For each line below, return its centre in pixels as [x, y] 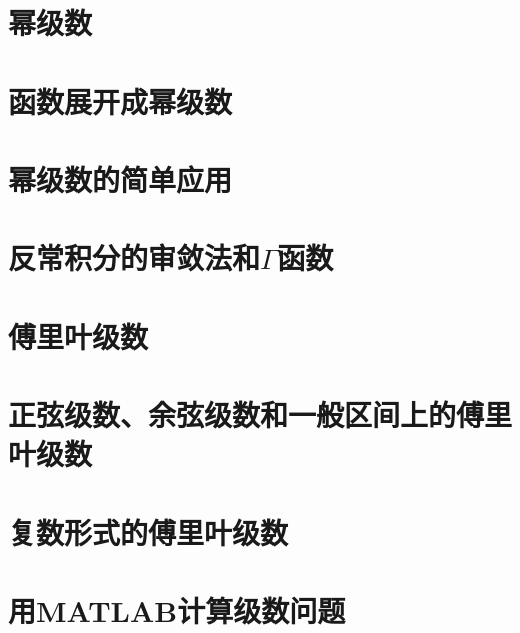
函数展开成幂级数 [120, 100]
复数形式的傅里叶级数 [148, 531]
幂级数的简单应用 [120, 178]
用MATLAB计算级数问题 [177, 610]
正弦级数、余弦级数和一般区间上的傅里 [260, 414]
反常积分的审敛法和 [134, 257]
